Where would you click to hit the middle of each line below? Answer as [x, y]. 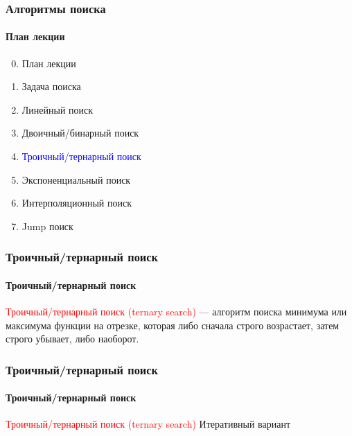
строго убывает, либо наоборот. [72, 339]
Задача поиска [51, 86]
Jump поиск [47, 226]
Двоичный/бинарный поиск [80, 133]
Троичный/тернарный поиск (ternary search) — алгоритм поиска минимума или [176, 312]
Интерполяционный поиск [77, 203]
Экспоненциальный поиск [76, 179]
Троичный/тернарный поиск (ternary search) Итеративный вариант [148, 424]
